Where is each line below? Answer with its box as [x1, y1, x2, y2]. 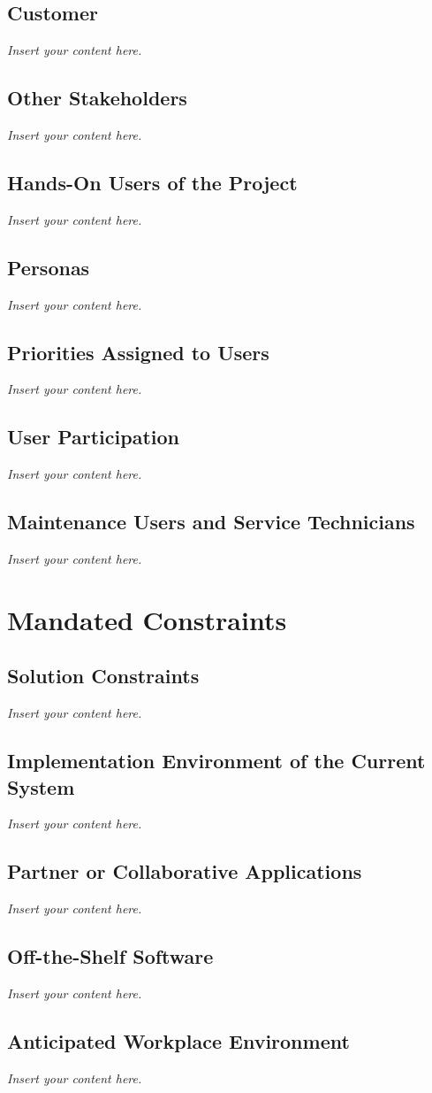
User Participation [7, 423, 179, 450]
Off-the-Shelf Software [7, 943, 214, 970]
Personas [7, 253, 90, 281]
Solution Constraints [7, 662, 200, 689]
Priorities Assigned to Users [7, 338, 269, 366]
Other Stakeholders [7, 84, 187, 112]
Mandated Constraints [7, 601, 287, 637]
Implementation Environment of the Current [7, 747, 426, 774]
